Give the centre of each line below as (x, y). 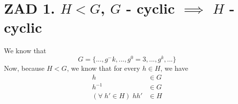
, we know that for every (103, 68)
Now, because (24, 68)
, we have (174, 68)
